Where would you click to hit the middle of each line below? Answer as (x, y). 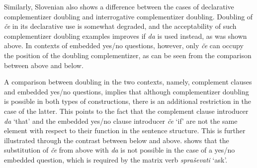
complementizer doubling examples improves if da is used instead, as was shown (126, 36)
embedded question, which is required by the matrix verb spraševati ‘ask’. (116, 159)
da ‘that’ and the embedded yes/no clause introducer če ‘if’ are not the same (121, 121)
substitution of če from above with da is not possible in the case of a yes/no (120, 150)
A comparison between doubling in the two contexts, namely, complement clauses (128, 82)
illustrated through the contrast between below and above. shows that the (117, 140)
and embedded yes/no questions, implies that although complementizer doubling (127, 91)
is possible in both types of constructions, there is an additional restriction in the (128, 101)
